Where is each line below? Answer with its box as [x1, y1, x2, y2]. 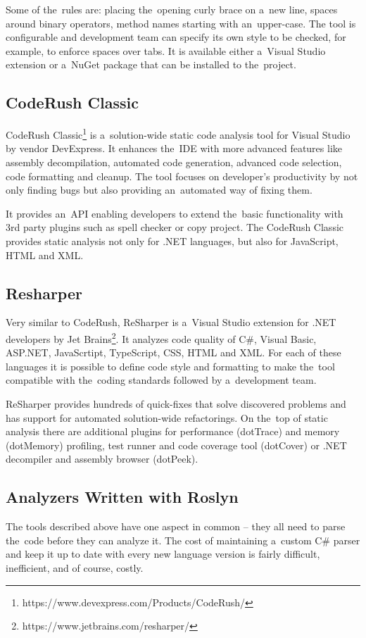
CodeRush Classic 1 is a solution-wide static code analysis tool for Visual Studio [6, 125, 351, 142]
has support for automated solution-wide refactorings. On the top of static [6, 410, 328, 425]
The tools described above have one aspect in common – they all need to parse [6, 519, 346, 534]
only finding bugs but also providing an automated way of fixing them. [6, 182, 313, 197]
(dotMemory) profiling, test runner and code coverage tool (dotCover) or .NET [6, 437, 347, 452]
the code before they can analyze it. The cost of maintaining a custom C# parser [6, 532, 360, 547]
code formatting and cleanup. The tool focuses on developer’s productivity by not [6, 168, 358, 183]
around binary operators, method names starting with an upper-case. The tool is [6, 15, 356, 30]
